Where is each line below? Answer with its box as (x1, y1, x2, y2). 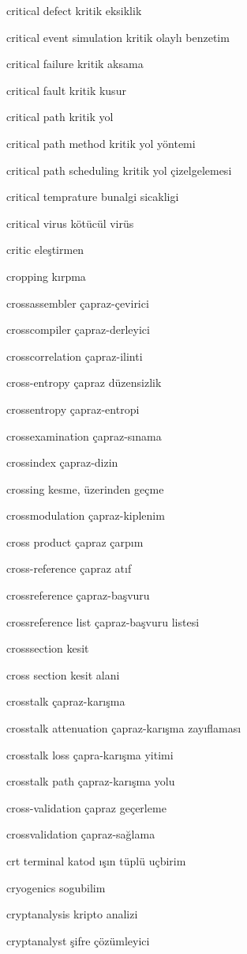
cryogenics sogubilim (6, 879, 106, 895)
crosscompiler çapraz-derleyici (6, 321, 150, 338)
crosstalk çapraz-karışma (6, 693, 125, 710)
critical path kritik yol (6, 108, 114, 125)
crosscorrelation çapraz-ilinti (6, 347, 143, 364)
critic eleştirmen (6, 241, 84, 258)
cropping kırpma (6, 267, 86, 284)
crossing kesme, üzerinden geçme (6, 480, 164, 497)
